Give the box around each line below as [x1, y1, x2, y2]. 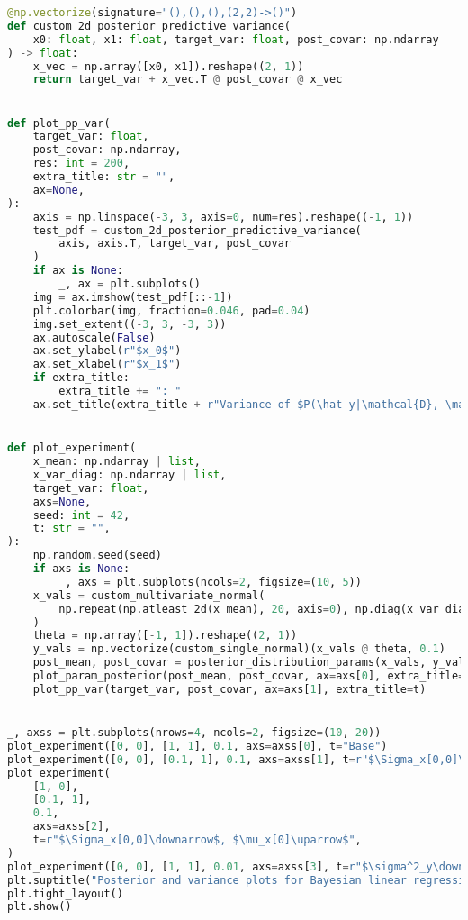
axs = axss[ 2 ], [32, 820, 111, 833]
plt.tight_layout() [7, 887, 123, 900]
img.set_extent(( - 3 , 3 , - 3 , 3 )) [32, 317, 227, 331]
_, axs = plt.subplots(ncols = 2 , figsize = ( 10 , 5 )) [58, 575, 362, 588]
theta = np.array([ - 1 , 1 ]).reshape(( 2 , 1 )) [32, 629, 298, 642]
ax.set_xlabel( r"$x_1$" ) [32, 358, 182, 371]
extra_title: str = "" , [32, 170, 175, 184]
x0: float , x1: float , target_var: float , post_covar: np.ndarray [32, 32, 439, 46]
